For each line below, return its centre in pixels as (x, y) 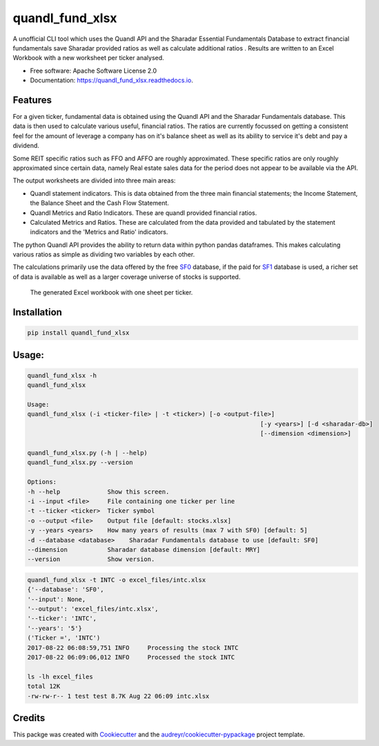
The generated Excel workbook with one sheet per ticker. (111, 292)
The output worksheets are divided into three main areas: (94, 180)
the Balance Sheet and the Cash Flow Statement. (99, 203)
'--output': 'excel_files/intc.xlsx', (93, 609)
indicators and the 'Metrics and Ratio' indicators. (99, 232)
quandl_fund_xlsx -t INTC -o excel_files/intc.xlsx (117, 580)
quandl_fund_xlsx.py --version (80, 463)
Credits (29, 718)
